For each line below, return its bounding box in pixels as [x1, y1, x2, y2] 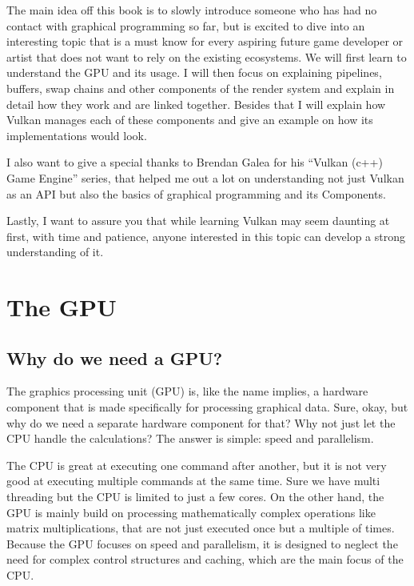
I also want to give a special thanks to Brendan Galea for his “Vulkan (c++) [6, 154, 383, 171]
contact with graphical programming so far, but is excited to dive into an [6, 17, 365, 34]
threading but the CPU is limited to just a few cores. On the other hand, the [6, 488, 384, 505]
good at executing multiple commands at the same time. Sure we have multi [6, 472, 380, 489]
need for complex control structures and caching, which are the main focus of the [6, 551, 404, 568]
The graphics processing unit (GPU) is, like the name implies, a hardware [6, 383, 368, 399]
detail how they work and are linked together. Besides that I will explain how [6, 95, 386, 112]
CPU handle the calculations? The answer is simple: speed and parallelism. [6, 430, 374, 447]
